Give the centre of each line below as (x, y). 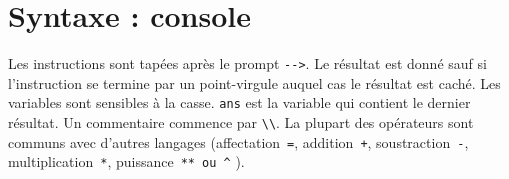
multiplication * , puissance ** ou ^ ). (126, 161)
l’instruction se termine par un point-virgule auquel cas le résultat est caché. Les (254, 82)
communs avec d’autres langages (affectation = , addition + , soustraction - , (238, 141)
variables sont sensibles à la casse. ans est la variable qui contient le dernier (239, 102)
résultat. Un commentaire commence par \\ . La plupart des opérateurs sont (241, 122)
